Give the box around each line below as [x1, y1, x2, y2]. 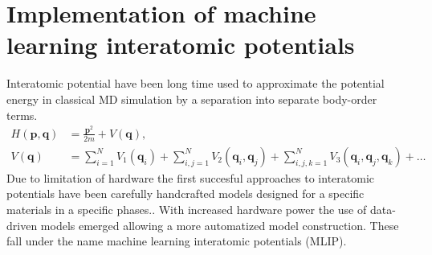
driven [6, 216, 38, 233]
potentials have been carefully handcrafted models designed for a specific [6, 185, 365, 202]
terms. [6, 106, 38, 123]
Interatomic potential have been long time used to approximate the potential [6, 75, 385, 92]
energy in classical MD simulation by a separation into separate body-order [6, 90, 377, 107]
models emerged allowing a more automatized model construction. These [40, 216, 399, 233]
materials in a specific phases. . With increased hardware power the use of [6, 201, 367, 218]
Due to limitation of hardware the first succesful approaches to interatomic [6, 169, 375, 186]
